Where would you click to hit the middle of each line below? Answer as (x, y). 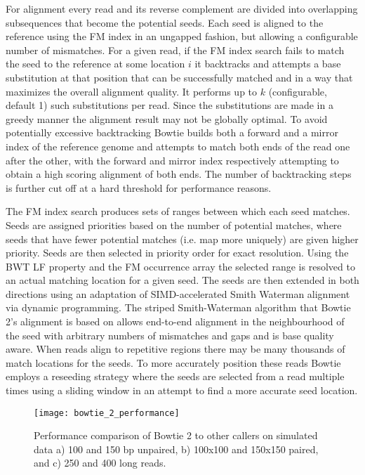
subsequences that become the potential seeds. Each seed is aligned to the (165, 22)
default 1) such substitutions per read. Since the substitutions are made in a (170, 105)
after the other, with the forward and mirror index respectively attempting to (172, 160)
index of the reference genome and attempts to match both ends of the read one (178, 146)
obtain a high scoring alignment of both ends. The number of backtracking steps (179, 174)
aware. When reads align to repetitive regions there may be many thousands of (175, 349)
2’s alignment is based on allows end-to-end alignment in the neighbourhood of (175, 321)
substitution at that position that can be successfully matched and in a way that (179, 77)
